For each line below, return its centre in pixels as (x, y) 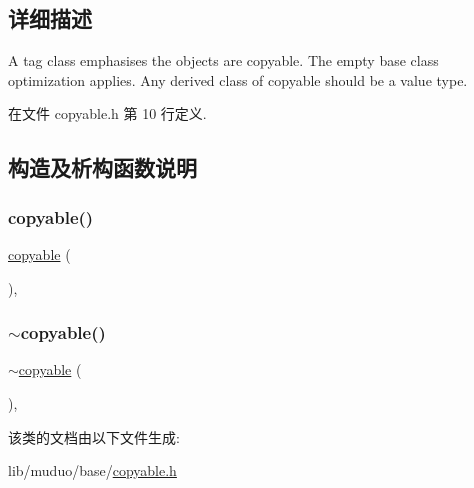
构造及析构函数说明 (102, 167)
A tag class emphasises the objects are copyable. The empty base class (223, 60)
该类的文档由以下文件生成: (94, 436)
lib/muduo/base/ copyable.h (92, 470)
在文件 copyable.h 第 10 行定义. (107, 113)
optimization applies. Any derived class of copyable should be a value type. (238, 79)
